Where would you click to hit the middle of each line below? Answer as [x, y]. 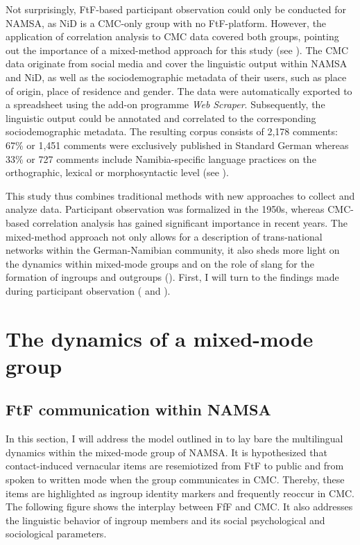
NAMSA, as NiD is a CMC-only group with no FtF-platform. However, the [166, 23]
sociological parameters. [56, 534]
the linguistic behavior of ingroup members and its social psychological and [165, 520]
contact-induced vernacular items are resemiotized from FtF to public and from [175, 466]
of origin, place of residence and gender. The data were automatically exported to [179, 90]
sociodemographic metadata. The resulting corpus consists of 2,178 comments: [172, 131]
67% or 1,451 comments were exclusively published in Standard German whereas [177, 145]
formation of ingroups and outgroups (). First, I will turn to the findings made [172, 277]
